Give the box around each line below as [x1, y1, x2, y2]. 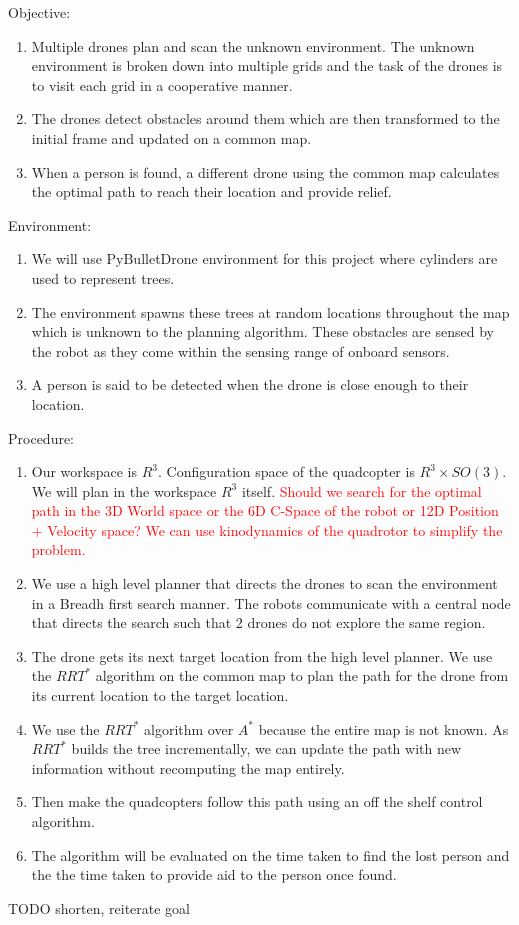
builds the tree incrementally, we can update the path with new [71, 738, 462, 759]
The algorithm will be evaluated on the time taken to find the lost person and [31, 844, 510, 865]
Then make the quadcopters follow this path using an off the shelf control [31, 791, 483, 812]
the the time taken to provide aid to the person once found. [31, 864, 397, 885]
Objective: [8, 2, 71, 22]
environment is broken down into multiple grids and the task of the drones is [31, 55, 503, 76]
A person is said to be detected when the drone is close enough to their [31, 374, 469, 395]
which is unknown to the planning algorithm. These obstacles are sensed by [31, 321, 494, 342]
